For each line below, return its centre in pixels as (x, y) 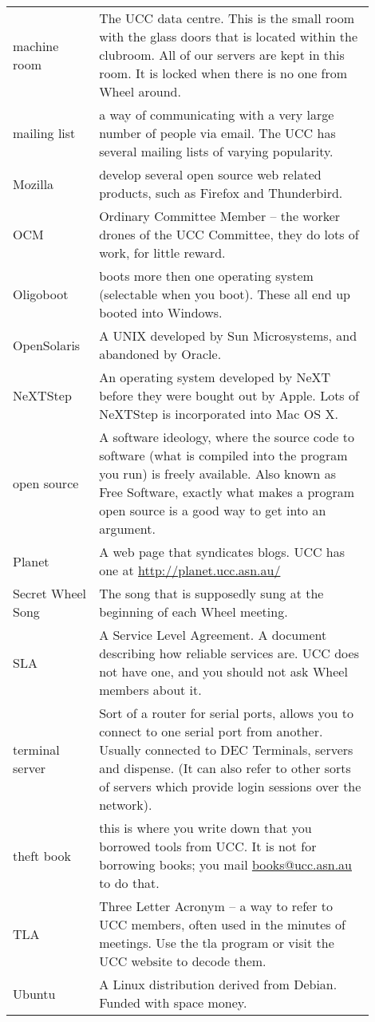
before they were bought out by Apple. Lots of (229, 395)
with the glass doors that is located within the (229, 36)
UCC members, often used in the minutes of (222, 924)
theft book (42, 855)
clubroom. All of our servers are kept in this (222, 55)
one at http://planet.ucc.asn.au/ (190, 570)
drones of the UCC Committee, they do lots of (229, 234)
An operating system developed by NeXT (215, 377)
